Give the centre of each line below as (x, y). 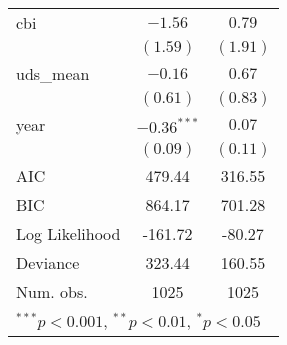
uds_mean (53, 73)
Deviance (48, 262)
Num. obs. (52, 291)
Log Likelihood (68, 233)
